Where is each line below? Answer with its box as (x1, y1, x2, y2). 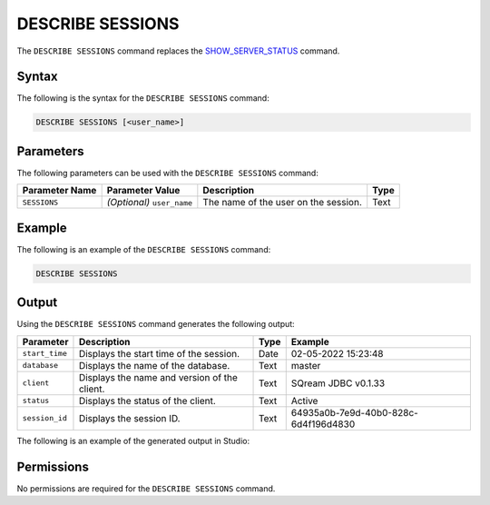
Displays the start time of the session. (78, 347, 240, 360)
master (290, 359, 321, 371)
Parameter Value (106, 184, 181, 197)
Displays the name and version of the (78, 371, 238, 383)
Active (290, 394, 318, 407)
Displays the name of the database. (78, 359, 230, 371)
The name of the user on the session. (202, 196, 363, 209)
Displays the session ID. (78, 411, 181, 424)
